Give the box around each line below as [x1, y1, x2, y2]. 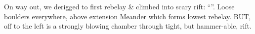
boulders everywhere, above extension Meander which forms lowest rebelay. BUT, [4, 11, 251, 21]
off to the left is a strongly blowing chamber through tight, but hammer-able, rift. [4, 21, 252, 31]
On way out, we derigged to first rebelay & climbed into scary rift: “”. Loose [4, 1, 235, 11]
